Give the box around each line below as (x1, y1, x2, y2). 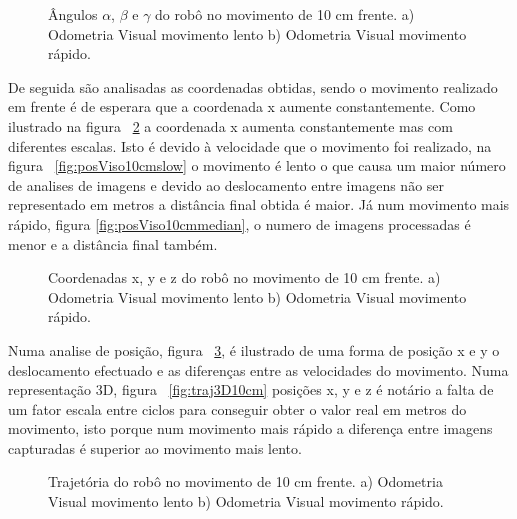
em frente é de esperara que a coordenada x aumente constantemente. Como (8, 96, 476, 117)
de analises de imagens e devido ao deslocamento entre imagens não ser (8, 174, 445, 195)
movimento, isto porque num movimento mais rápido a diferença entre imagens (8, 418, 493, 439)
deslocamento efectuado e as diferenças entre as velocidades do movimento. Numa (8, 359, 509, 380)
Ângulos (48, 4, 98, 24)
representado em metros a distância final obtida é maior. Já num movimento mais (8, 194, 510, 215)
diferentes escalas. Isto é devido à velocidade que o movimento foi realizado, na (8, 135, 492, 156)
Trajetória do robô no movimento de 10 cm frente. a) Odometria (48, 471, 443, 492)
